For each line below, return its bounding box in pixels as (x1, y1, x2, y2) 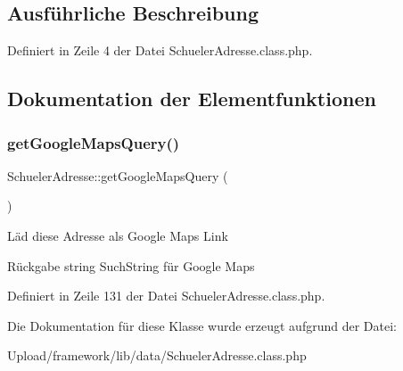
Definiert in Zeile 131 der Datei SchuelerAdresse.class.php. (7, 286, 325, 305)
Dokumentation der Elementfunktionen (7, 85, 376, 112)
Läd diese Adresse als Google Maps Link (7, 226, 228, 244)
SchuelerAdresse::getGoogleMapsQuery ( (7, 166, 228, 185)
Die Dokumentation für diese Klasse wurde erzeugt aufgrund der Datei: (7, 316, 397, 334)
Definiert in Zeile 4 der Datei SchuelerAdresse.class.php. (7, 41, 313, 60)
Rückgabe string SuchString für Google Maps (7, 256, 255, 275)
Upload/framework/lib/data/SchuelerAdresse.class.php (7, 346, 307, 365)
